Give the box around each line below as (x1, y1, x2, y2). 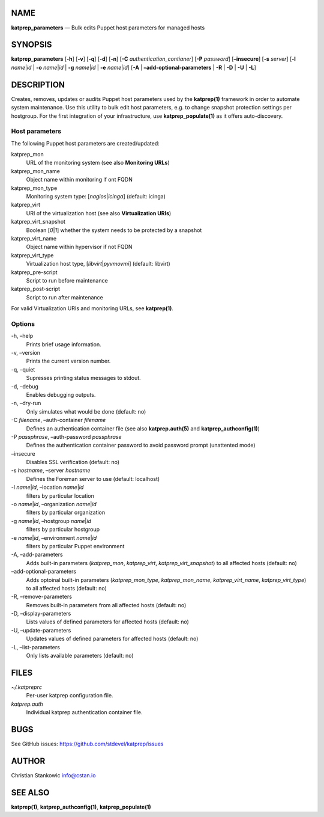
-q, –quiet (11, 366, 35, 373)
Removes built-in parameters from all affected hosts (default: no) (26, 601, 187, 608)
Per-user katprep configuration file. (26, 692, 113, 699)
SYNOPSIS (11, 40, 52, 50)
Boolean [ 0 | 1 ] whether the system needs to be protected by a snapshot (26, 226, 202, 234)
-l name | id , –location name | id (11, 484, 84, 491)
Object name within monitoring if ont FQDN (26, 176, 133, 183)
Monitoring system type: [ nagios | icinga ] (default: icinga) (26, 192, 166, 200)
